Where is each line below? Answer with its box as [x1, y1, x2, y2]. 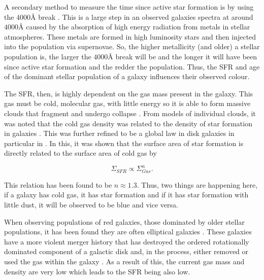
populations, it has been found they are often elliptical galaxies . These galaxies [4, 226, 252, 237]
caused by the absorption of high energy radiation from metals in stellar [26, 21, 250, 32]
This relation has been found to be [4, 179, 112, 190]
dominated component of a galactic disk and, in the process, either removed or [4, 246, 249, 257]
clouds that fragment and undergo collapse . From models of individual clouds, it [4, 108, 256, 118]
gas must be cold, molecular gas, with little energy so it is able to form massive [4, 98, 251, 109]
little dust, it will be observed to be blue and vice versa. [4, 199, 178, 210]
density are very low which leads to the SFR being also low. [4, 266, 190, 276]
